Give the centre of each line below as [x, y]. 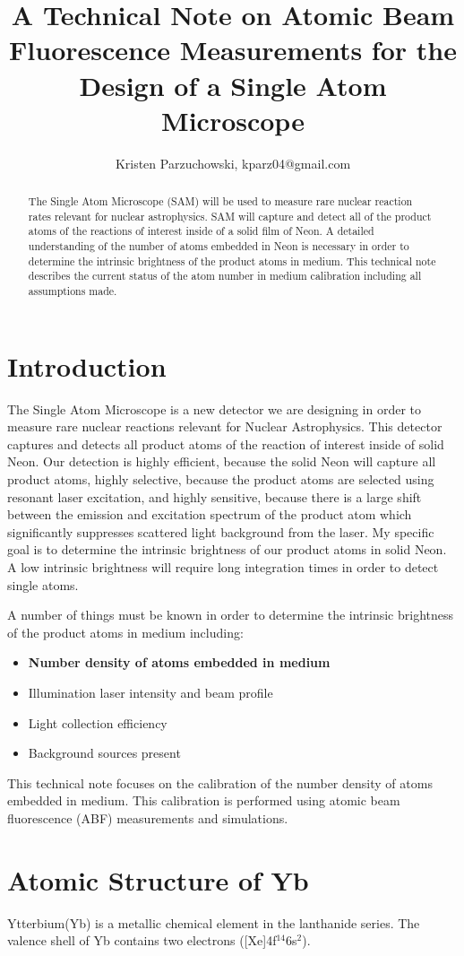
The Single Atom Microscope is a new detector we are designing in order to [214, 408]
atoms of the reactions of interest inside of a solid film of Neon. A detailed [201, 231]
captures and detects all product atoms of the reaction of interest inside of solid [226, 443]
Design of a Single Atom [233, 85]
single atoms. [43, 584]
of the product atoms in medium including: [125, 632]
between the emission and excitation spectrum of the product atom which [210, 514]
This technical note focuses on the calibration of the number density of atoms [220, 782]
